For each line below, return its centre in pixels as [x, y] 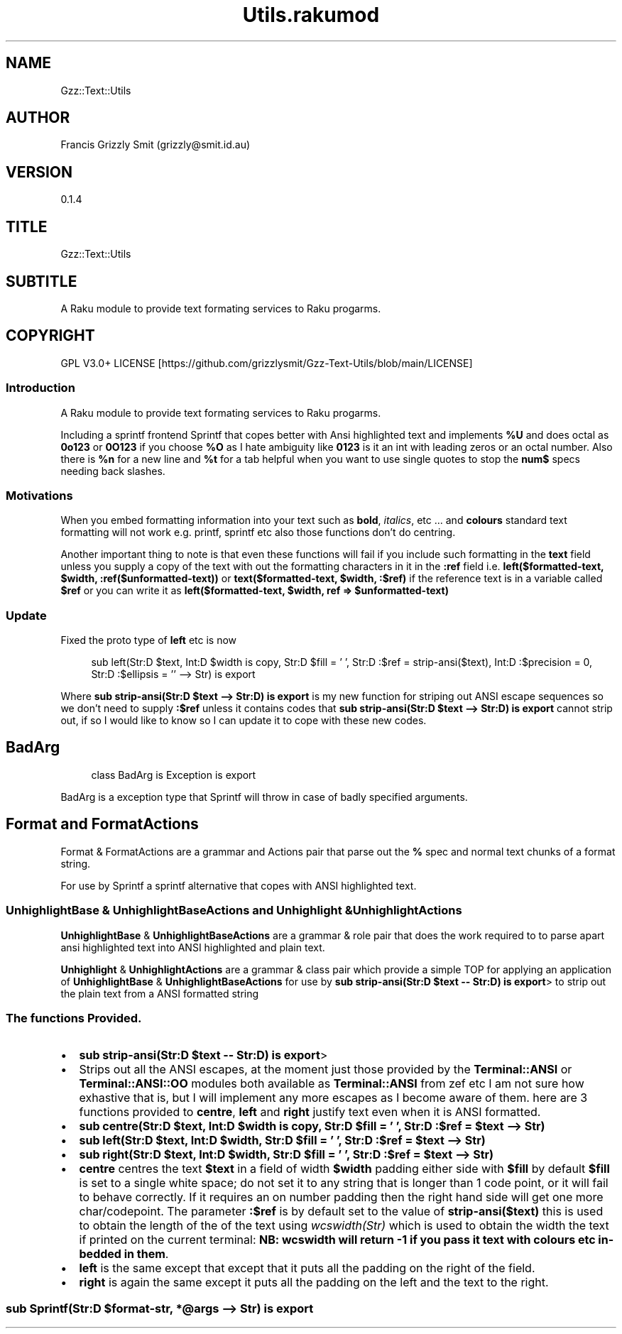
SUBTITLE [42, 281]
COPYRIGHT [50, 336]
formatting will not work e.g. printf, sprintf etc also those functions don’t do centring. [258, 532]
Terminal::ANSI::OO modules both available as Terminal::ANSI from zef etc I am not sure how [332, 1084]
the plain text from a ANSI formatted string [160, 993]
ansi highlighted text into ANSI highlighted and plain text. [193, 947]
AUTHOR [38, 118]
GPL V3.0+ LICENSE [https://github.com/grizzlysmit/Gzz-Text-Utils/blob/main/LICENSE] [267, 363]
